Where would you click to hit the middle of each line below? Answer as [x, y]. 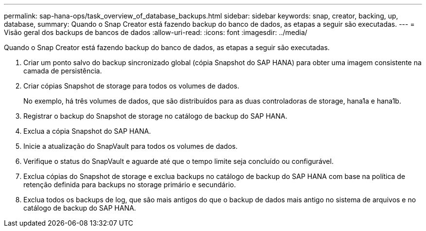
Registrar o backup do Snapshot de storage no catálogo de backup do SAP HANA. [155, 116]
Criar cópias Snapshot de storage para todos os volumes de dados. [132, 86]
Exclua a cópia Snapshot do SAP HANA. [87, 131]
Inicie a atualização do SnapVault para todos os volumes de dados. [131, 146]
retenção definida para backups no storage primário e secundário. [130, 185]
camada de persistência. [63, 71]
